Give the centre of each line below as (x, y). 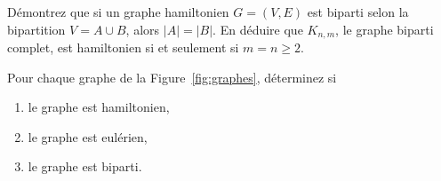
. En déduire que (258, 29)
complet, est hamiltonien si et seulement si (123, 47)
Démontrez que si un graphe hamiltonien (118, 12)
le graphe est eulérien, (88, 136)
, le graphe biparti (385, 29)
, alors (143, 29)
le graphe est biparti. (85, 166)
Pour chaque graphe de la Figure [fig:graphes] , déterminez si (172, 77)
